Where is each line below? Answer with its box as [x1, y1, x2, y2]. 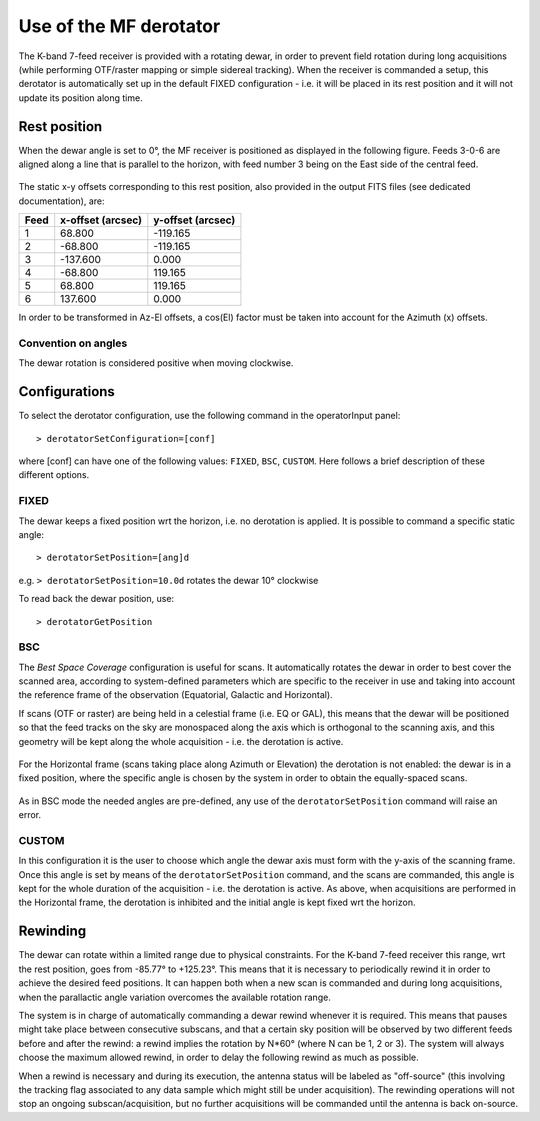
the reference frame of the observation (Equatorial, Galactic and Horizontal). [18, 689, 334, 701]
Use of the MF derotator [18, 15, 221, 37]
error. [18, 809, 42, 821]
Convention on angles [18, 336, 128, 350]
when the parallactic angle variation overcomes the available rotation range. [18, 991, 332, 1003]
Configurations [18, 383, 115, 400]
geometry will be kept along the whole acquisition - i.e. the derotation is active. [18, 735, 344, 747]
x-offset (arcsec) [60, 213, 143, 227]
